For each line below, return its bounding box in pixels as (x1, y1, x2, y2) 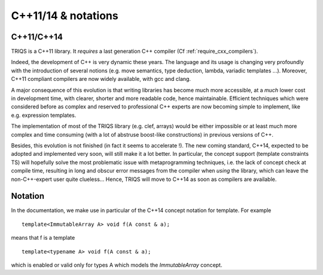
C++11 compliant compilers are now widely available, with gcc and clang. (11, 75, 191, 83)
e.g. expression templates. (11, 111, 77, 119)
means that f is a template (11, 234, 75, 241)
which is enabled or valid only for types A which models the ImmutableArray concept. (11, 261, 223, 268)
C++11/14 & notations (11, 9, 119, 22)
